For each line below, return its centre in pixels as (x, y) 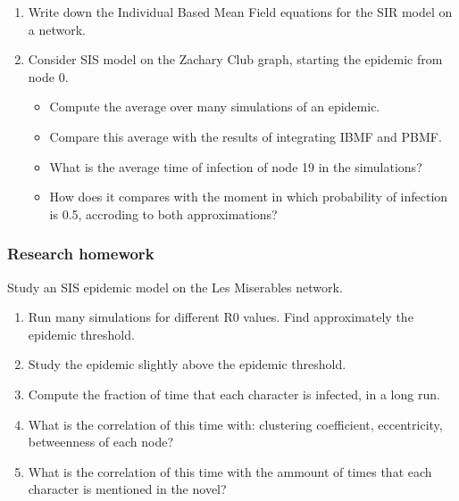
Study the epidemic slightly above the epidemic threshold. (187, 364)
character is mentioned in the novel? (127, 489)
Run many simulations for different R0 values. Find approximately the (221, 317)
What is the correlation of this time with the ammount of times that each (230, 471)
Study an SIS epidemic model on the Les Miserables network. (175, 287)
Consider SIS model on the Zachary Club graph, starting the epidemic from (235, 59)
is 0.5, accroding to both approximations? (163, 214)
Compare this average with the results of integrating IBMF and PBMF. (246, 136)
